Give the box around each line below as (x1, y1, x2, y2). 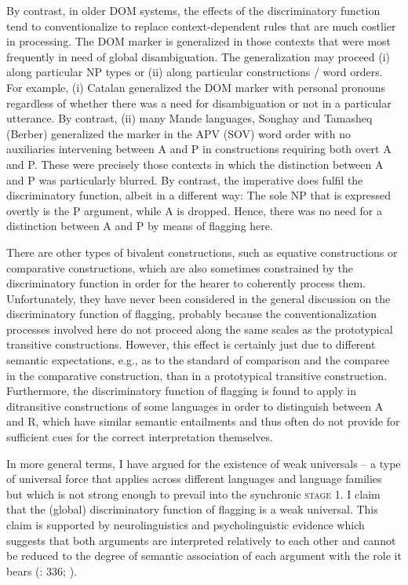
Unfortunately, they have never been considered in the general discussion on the (6, 290, 391, 306)
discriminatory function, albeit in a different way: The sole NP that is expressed (6, 187, 391, 203)
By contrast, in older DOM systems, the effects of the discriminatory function (6, 2, 381, 18)
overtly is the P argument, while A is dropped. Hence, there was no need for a (6, 202, 382, 218)
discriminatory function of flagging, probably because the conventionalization (6, 305, 377, 322)
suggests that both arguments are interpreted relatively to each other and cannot (6, 532, 396, 548)
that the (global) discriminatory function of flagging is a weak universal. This (6, 501, 378, 517)
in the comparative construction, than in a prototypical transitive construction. (6, 367, 388, 383)
